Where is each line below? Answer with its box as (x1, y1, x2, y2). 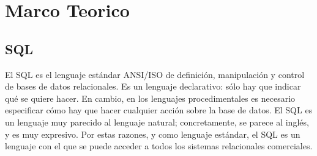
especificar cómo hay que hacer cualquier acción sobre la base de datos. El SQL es (5, 104, 313, 116)
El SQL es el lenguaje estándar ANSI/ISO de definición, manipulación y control (5, 68, 305, 80)
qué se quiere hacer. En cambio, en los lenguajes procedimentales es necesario (5, 91, 296, 104)
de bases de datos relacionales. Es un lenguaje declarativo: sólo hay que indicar (5, 80, 301, 93)
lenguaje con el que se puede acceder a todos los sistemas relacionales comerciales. (5, 140, 313, 152)
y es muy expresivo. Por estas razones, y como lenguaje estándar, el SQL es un (5, 127, 300, 140)
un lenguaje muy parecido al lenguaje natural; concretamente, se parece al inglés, (5, 115, 309, 128)
